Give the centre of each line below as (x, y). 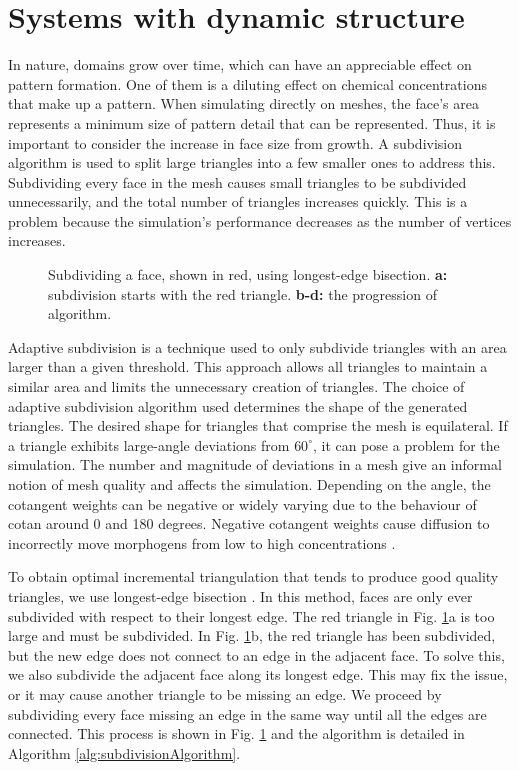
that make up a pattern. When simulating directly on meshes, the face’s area (243, 103)
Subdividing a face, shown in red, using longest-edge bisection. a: (248, 274)
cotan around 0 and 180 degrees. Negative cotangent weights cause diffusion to (249, 523)
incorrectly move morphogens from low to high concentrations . (202, 542)
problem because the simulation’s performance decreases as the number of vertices (260, 220)
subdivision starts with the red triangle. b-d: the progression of (242, 293)
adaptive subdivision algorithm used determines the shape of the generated (238, 405)
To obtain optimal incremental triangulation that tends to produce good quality (253, 576)
